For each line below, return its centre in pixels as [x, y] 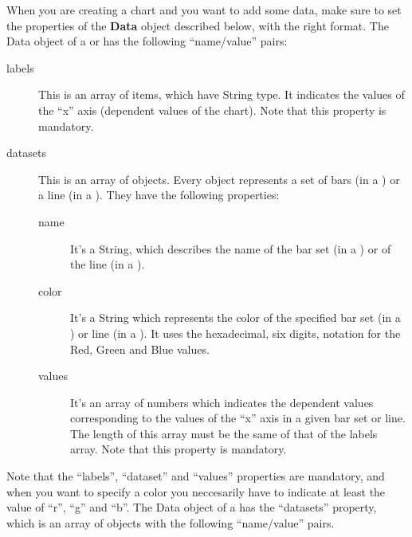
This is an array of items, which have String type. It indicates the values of [222, 94]
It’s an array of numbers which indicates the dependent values [222, 402]
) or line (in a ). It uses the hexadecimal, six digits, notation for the [235, 333]
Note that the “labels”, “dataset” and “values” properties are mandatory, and [196, 476]
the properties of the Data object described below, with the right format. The [198, 25]
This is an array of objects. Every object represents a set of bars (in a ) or [219, 179]
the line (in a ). [108, 264]
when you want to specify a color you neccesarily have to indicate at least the [196, 491]
